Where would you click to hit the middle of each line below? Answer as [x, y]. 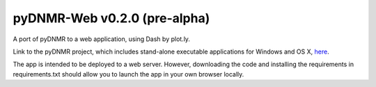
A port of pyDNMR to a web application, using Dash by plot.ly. [102, 39]
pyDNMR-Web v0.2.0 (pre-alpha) [111, 18]
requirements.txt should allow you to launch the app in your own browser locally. [128, 74]
